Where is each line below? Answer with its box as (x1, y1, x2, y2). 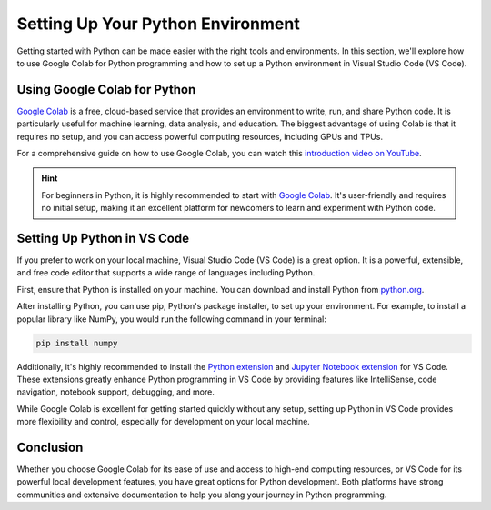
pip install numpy (35, 337, 118, 348)
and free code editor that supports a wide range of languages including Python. (16, 267, 316, 278)
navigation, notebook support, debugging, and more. (16, 386, 215, 397)
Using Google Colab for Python (16, 82, 196, 97)
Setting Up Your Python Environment (16, 14, 300, 34)
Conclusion (16, 440, 84, 455)
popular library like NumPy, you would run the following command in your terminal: (16, 314, 326, 325)
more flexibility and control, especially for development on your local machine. (16, 416, 311, 427)
